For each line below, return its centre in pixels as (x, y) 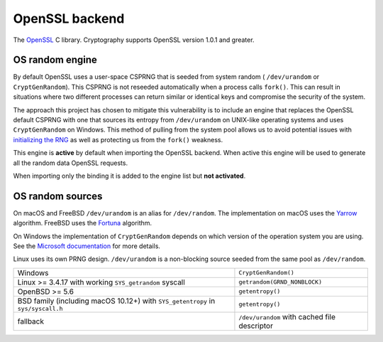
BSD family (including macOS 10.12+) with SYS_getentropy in (116, 301)
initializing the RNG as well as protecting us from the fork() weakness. (118, 139)
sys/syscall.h (40, 308)
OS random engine (55, 60)
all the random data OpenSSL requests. (70, 163)
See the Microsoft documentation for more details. (87, 246)
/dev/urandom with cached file (287, 316)
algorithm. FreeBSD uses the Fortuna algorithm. (83, 223)
